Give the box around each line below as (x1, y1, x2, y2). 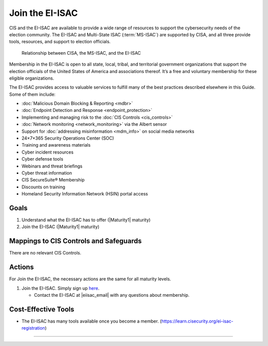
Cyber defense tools (21, 156, 64, 162)
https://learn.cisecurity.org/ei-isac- (161, 318, 233, 324)
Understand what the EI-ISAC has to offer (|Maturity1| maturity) (21, 217, 151, 223)
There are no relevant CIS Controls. (9, 250, 81, 256)
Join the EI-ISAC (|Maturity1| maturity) (21, 224, 100, 230)
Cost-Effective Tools (9, 305, 74, 313)
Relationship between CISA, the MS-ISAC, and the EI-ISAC (21, 50, 141, 56)
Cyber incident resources (21, 149, 74, 155)
